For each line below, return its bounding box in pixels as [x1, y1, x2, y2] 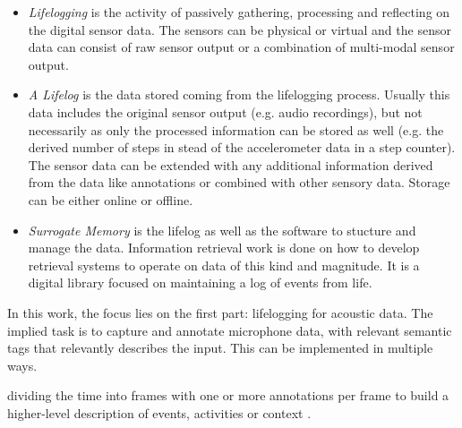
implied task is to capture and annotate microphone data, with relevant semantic [7, 321, 452, 339]
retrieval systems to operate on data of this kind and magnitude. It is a [28, 255, 420, 274]
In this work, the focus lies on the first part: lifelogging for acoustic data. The [7, 303, 433, 321]
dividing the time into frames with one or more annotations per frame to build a [7, 386, 449, 405]
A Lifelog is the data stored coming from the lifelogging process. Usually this [28, 85, 450, 104]
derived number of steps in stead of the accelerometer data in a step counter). [28, 138, 456, 157]
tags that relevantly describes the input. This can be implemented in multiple [7, 338, 433, 357]
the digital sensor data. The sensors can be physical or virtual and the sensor [28, 20, 451, 39]
